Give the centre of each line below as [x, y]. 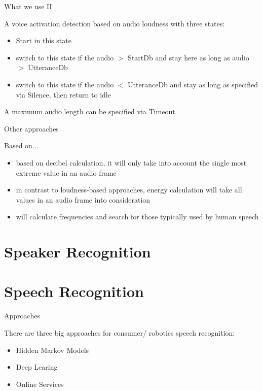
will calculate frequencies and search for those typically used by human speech [137, 217]
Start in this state [44, 40]
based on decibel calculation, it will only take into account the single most [131, 162]
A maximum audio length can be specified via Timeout [90, 111]
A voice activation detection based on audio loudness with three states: [115, 23]
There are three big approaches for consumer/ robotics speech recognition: [120, 333]
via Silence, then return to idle [63, 94]
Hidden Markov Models [52, 350]
